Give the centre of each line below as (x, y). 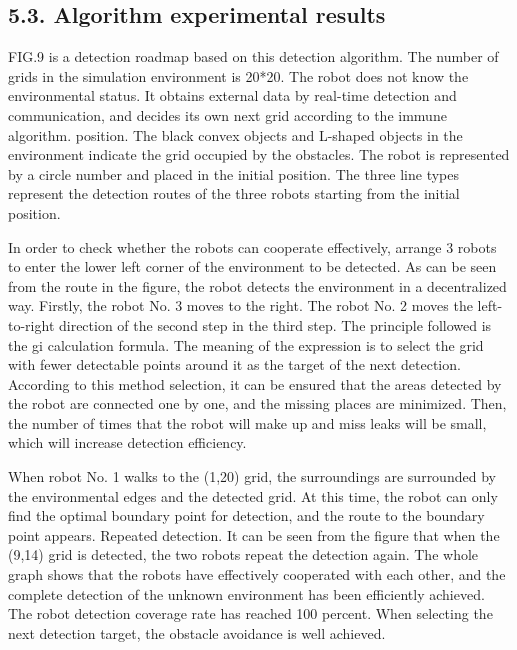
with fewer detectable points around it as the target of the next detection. (234, 364)
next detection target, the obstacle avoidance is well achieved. (197, 632)
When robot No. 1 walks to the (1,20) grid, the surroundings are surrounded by (252, 476)
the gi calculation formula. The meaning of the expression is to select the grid (246, 344)
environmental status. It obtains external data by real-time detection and (232, 95)
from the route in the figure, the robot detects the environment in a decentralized (257, 285)
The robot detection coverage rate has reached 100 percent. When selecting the (250, 613)
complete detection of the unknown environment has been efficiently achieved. (246, 593)
